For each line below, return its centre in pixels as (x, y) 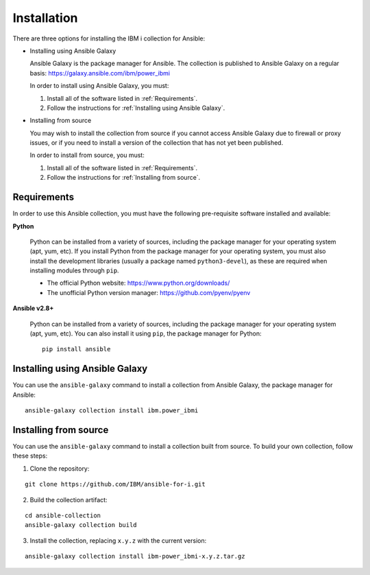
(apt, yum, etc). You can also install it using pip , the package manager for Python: (146, 333)
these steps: (30, 456)
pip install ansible (76, 349)
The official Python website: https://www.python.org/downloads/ (138, 283)
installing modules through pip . (74, 270)
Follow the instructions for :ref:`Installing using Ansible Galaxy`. (136, 108)
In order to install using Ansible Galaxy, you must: (99, 86)
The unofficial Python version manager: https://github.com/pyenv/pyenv (149, 292)
